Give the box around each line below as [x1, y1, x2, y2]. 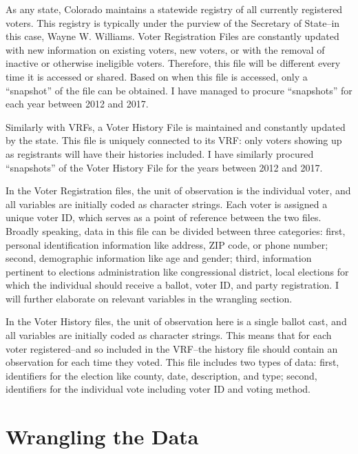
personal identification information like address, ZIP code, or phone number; [6, 237, 328, 251]
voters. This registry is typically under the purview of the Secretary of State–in [6, 15, 340, 30]
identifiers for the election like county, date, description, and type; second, [6, 368, 317, 382]
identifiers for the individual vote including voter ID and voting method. [6, 382, 311, 396]
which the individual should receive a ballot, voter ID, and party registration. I [6, 278, 339, 292]
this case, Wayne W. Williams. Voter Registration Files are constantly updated [6, 29, 339, 43]
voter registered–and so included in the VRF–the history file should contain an [6, 341, 338, 355]
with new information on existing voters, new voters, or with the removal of [6, 42, 325, 56]
